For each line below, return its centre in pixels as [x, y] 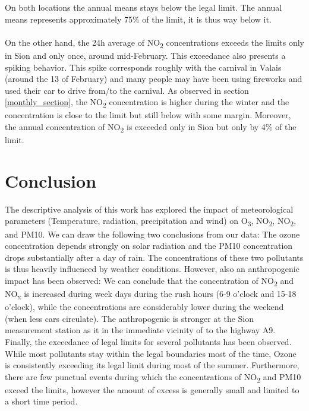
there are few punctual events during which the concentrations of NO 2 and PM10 [153, 377]
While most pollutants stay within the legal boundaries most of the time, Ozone [151, 353]
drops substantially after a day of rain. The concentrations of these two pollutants [154, 257]
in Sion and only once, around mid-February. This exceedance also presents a [145, 55]
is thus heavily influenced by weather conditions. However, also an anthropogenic [152, 269]
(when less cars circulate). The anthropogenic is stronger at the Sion [130, 318]
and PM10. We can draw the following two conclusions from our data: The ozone [152, 234]
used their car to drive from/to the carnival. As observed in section [127, 90]
